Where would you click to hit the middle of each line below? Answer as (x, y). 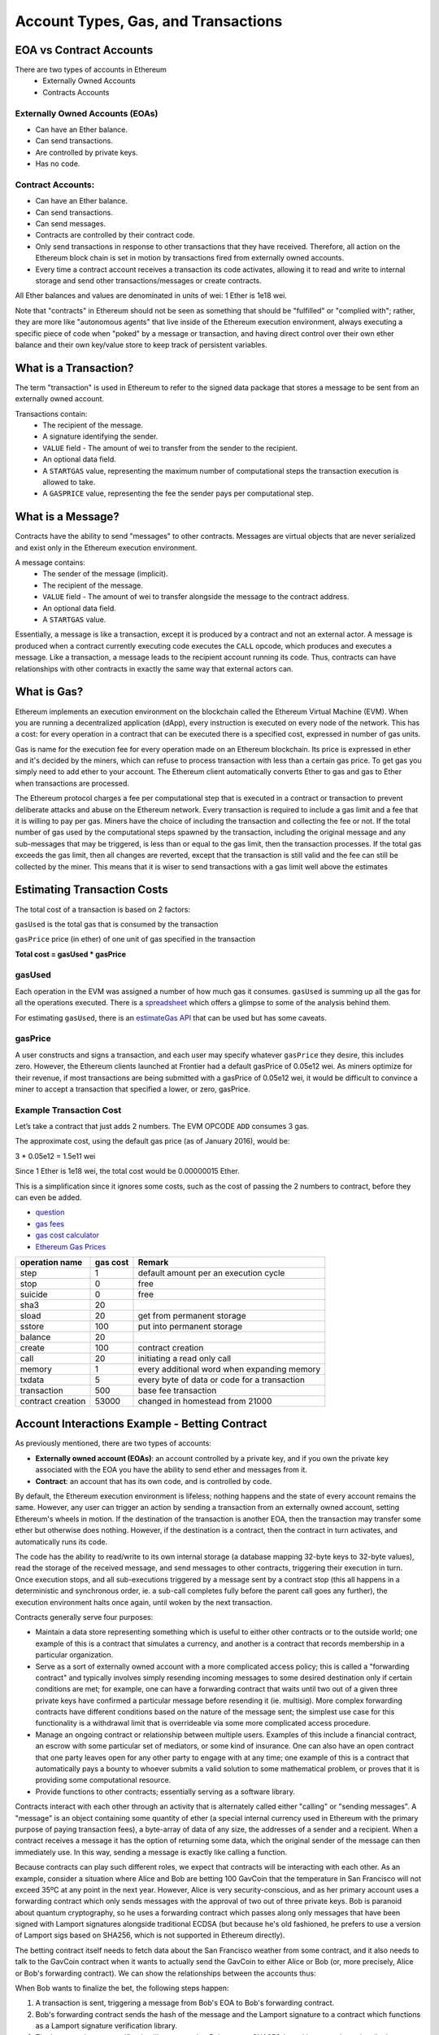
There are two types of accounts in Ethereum (91, 70)
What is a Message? (67, 517)
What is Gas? (49, 692)
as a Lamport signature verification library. (106, 2026)
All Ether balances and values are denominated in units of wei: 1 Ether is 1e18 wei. (151, 295)
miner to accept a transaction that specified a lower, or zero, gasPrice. (133, 1089)
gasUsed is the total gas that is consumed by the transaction (117, 924)
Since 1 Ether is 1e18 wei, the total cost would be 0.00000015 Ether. (127, 1171)
